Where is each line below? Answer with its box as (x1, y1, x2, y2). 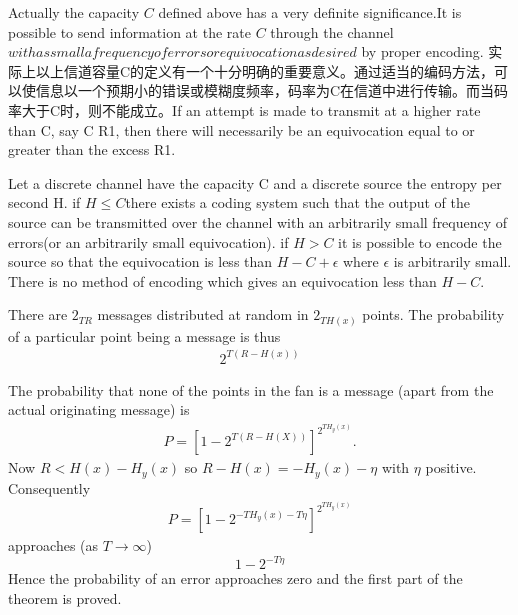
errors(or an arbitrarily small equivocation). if (8, 231, 289, 252)
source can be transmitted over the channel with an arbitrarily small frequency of (8, 211, 508, 232)
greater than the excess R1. (8, 139, 176, 160)
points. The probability (362, 304, 505, 325)
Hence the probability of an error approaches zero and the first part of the (8, 568, 463, 589)
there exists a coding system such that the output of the (125, 192, 470, 213)
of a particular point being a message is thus (8, 325, 281, 346)
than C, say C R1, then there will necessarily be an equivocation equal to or (8, 119, 475, 140)
